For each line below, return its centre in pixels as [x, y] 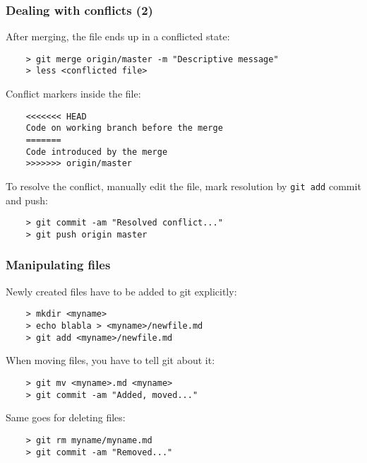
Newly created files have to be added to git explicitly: [121, 291]
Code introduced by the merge [97, 152]
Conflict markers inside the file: [73, 94]
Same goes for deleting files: [66, 417]
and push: [27, 200]
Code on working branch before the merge [124, 128]
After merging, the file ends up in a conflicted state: [118, 36]
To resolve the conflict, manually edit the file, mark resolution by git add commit [183, 186]
